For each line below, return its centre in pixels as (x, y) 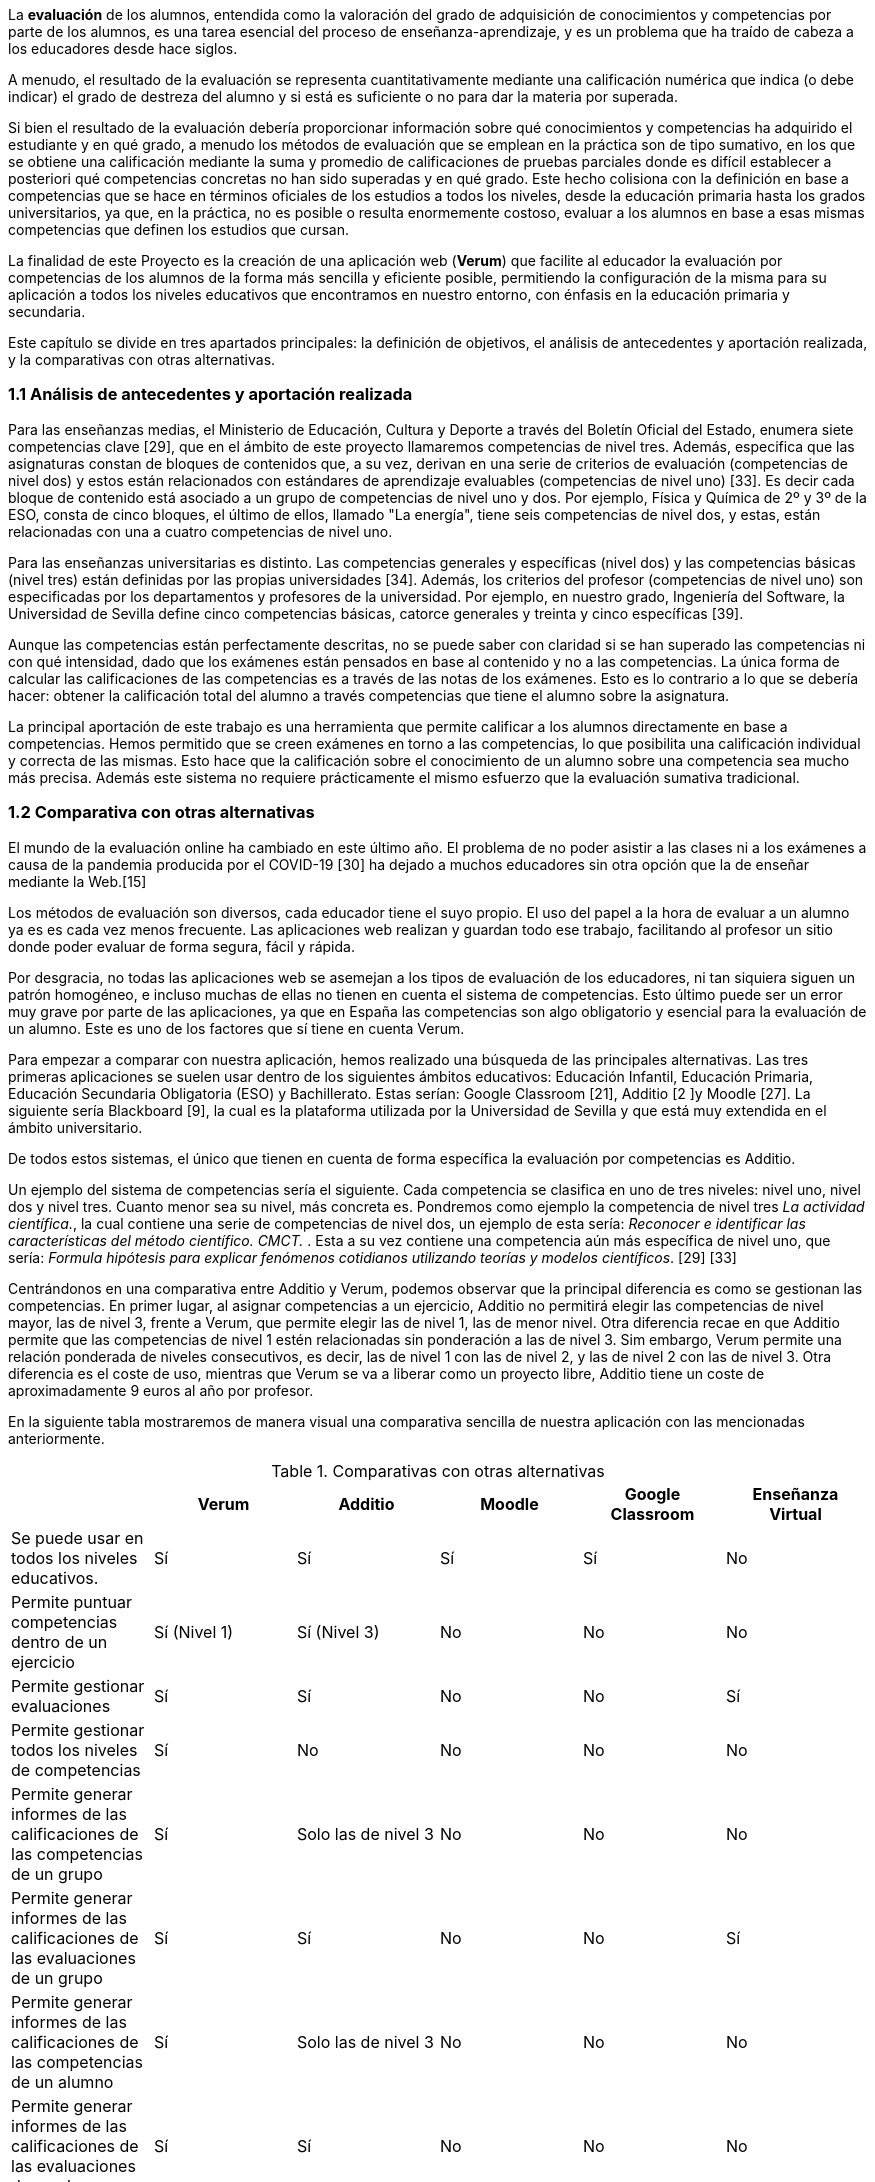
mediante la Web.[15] (77, 881)
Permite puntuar (71, 1601)
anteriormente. (56, 1438)
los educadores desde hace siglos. (123, 48)
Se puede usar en (77, 1537)
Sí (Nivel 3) (338, 1631)
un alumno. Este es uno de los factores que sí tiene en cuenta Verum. (236, 1028)
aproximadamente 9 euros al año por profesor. (161, 1390)
